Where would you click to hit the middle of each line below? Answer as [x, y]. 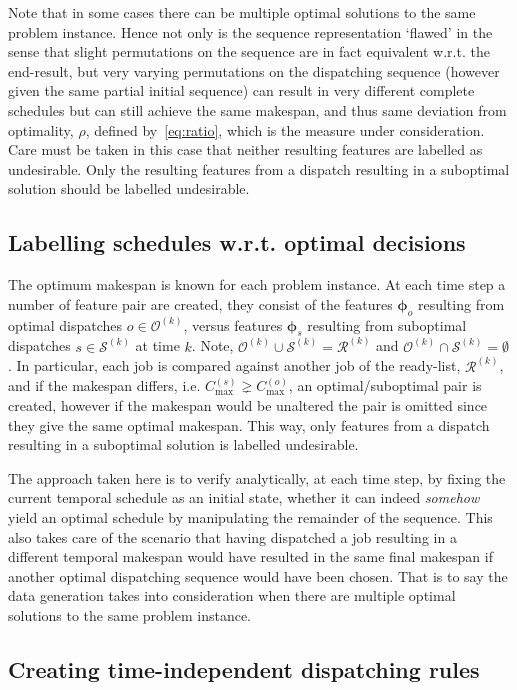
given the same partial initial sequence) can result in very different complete [241, 90]
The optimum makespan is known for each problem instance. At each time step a [257, 284]
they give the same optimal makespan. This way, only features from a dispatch [249, 424]
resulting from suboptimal [387, 324]
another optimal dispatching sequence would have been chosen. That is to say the [258, 575]
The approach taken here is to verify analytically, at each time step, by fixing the [257, 477]
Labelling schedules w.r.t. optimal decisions [237, 242]
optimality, [41, 129]
